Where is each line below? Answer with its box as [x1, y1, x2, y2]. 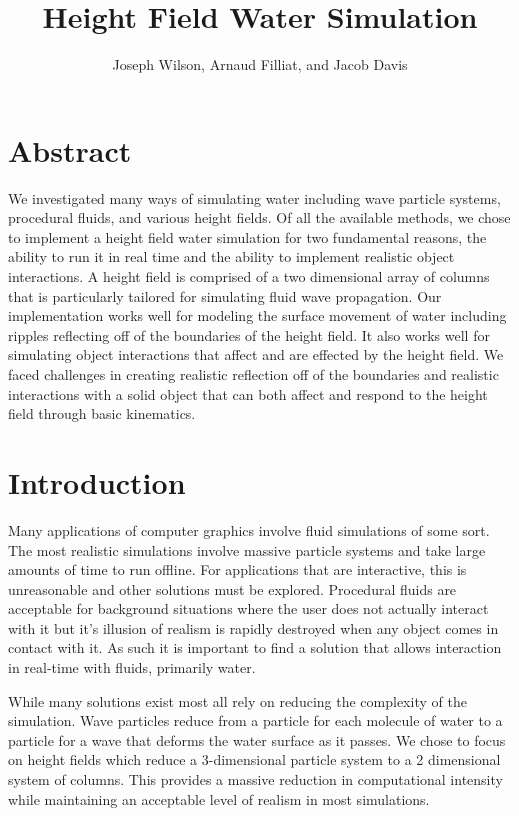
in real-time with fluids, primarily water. [8, 657, 256, 678]
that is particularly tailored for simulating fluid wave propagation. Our [8, 285, 442, 306]
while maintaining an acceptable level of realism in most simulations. [8, 788, 430, 809]
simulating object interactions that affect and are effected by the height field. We [8, 344, 504, 365]
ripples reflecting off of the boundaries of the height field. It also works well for [8, 324, 490, 345]
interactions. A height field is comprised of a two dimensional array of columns [8, 266, 490, 287]
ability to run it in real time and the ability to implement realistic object [8, 246, 455, 267]
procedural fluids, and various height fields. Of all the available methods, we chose [8, 207, 511, 228]
